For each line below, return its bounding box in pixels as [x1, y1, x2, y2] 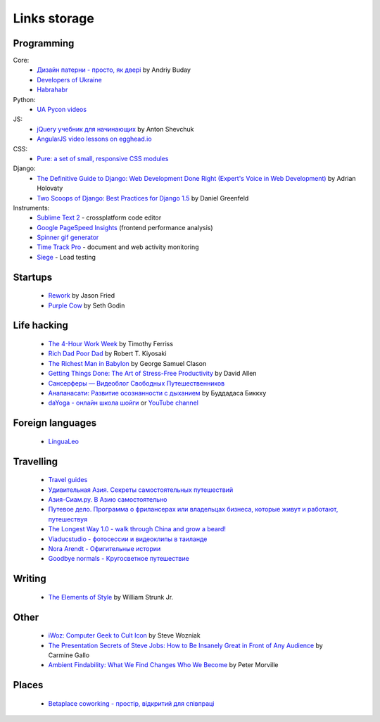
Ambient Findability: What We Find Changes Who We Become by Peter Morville [48, 661, 279, 669]
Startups [13, 271, 53, 283]
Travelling [13, 455, 58, 467]
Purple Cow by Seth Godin [48, 301, 125, 310]
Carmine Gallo [48, 651, 90, 659]
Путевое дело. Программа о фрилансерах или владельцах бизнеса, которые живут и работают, [48, 505, 338, 514]
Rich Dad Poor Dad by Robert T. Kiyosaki [48, 349, 167, 358]
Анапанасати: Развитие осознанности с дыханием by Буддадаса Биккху [48, 389, 267, 398]
